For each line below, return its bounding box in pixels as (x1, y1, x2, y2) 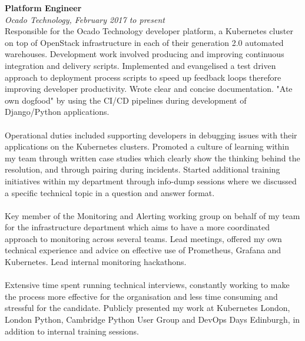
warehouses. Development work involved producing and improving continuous (5, 48, 284, 60)
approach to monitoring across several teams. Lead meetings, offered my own (5, 232, 282, 244)
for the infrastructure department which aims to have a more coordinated (5, 221, 270, 233)
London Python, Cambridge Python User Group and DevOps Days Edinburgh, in (5, 313, 300, 326)
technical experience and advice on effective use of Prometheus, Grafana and (5, 244, 281, 256)
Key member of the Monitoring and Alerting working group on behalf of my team (5, 209, 300, 221)
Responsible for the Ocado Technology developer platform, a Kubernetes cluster (5, 25, 293, 37)
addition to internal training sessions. (5, 325, 139, 337)
